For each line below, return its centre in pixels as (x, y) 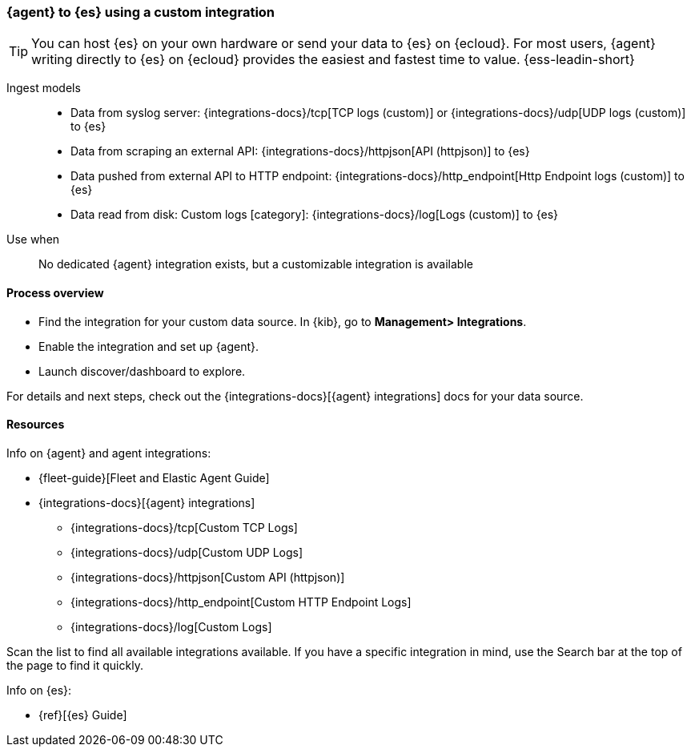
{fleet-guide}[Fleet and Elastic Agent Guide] (154, 477)
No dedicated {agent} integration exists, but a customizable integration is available (256, 264)
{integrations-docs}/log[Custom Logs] (171, 626)
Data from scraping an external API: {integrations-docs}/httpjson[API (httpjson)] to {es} (300, 151)
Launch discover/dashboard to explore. (142, 371)
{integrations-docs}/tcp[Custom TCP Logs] (184, 527)
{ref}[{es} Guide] (83, 715)
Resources (36, 425)
